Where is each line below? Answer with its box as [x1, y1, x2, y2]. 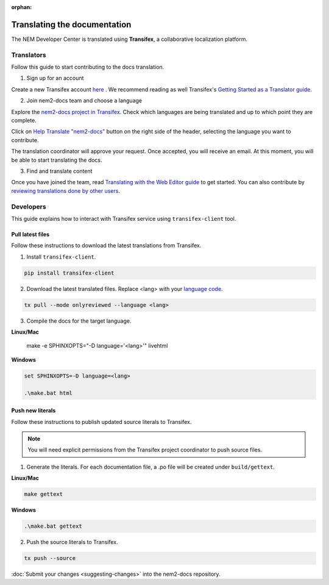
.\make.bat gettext [24, 523, 82, 530]
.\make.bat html [24, 389, 73, 397]
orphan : [11, 4, 32, 10]
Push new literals [11, 407, 56, 414]
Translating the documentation [11, 19, 132, 30]
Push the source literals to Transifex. [26, 539, 118, 546]
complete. [11, 117, 37, 124]
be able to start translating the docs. [11, 156, 103, 163]
